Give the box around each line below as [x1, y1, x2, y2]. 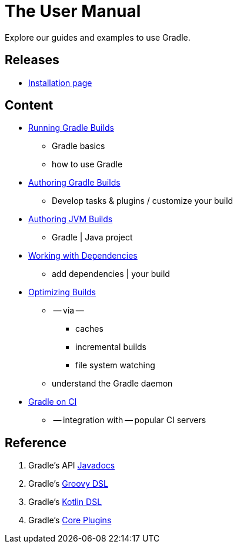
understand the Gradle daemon [52, 378, 173, 389]
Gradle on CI [28, 397, 77, 407]
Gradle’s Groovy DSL [28, 478, 108, 489]
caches [75, 323, 104, 334]
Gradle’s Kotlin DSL [28, 497, 102, 507]
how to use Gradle [52, 159, 123, 170]
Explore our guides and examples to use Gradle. [5, 32, 191, 42]
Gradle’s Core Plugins [28, 515, 112, 526]
